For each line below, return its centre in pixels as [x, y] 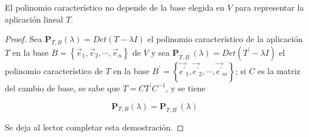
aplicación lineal [34, 19]
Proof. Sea [24, 39]
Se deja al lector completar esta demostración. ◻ [94, 127]
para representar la [269, 7]
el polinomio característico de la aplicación [225, 39]
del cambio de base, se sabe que [63, 87]
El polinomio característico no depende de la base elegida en [115, 7]
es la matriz [279, 70]
